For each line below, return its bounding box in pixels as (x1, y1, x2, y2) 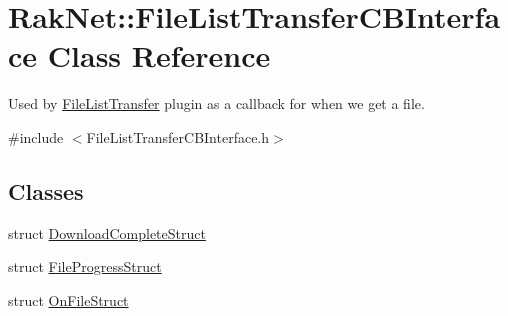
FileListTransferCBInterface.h (86, 126, 270, 147)
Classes (8, 175, 84, 206)
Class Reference (47, 35, 271, 76)
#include (8, 126, 64, 147)
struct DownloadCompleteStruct (8, 222, 206, 243)
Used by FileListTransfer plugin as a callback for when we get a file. (8, 93, 425, 114)
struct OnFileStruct (8, 289, 129, 310)
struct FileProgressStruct (8, 256, 162, 277)
